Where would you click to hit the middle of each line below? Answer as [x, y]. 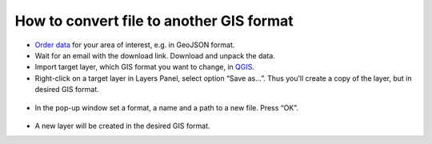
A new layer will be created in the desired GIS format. [123, 126]
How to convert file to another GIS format [154, 21]
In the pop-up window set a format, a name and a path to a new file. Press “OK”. [167, 107]
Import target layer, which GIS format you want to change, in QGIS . [145, 67]
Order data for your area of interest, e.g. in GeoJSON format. [135, 45]
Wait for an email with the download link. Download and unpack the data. [155, 55]
